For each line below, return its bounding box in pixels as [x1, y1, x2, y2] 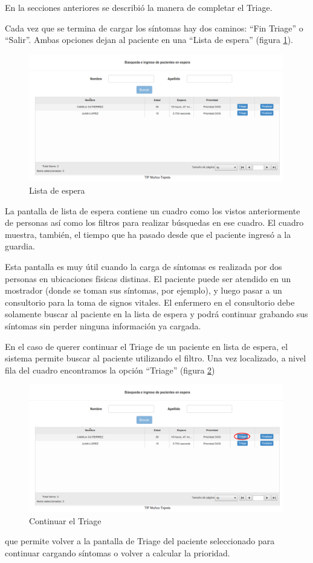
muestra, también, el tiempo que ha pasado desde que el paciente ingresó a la [5, 228, 291, 240]
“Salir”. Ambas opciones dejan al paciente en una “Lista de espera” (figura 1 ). [5, 33, 293, 46]
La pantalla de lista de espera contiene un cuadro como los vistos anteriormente [5, 204, 300, 217]
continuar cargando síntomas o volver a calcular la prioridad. [5, 546, 230, 559]
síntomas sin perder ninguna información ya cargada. [5, 320, 201, 332]
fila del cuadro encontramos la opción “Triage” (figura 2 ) [5, 363, 215, 376]
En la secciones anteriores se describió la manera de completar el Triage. [5, 1, 273, 13]
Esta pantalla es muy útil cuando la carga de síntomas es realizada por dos [5, 260, 282, 273]
